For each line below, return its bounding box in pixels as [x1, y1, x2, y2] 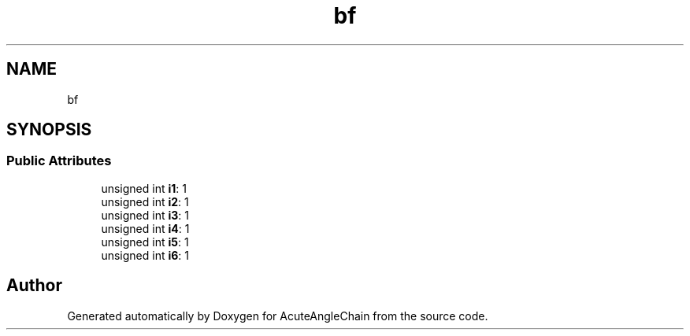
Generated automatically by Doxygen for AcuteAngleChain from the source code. [67, 308, 488, 323]
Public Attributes [6, 153, 112, 169]
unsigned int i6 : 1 [101, 248, 189, 262]
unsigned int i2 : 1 [101, 194, 189, 209]
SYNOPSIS [6, 120, 92, 140]
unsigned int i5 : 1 [101, 234, 189, 249]
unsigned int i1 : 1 [101, 181, 187, 195]
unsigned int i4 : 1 [101, 221, 190, 235]
